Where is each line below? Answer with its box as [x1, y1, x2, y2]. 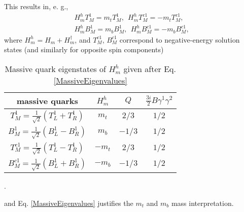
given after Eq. [123, 62, 176, 75]
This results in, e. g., [4, 1, 68, 11]
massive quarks [16, 94, 78, 107]
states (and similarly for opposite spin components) [4, 44, 164, 55]
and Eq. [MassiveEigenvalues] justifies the [4, 197, 133, 208]
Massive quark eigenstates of [5, 62, 106, 75]
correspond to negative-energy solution [119, 34, 240, 45]
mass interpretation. [171, 197, 234, 208]
